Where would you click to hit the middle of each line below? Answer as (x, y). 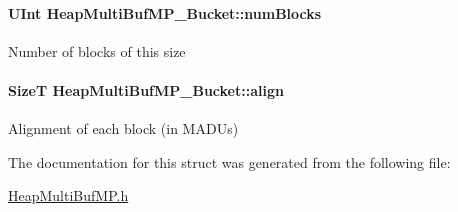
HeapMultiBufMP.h (68, 195)
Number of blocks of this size (97, 50)
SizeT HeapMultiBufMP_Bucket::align (146, 89)
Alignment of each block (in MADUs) (123, 128)
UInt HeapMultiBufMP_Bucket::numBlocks (165, 12)
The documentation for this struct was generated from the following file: (229, 161)
